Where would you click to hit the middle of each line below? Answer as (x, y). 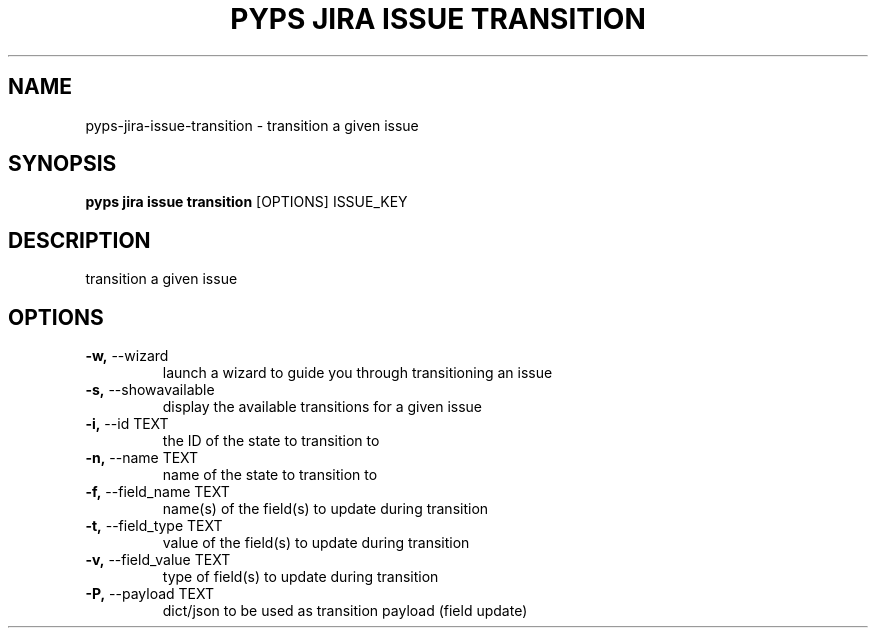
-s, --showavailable (150, 390)
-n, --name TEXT (142, 458)
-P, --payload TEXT (150, 594)
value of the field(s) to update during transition (316, 543)
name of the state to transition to (270, 475)
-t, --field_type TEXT (154, 526)
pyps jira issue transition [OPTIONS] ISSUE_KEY (246, 202)
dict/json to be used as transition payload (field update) (345, 611)
